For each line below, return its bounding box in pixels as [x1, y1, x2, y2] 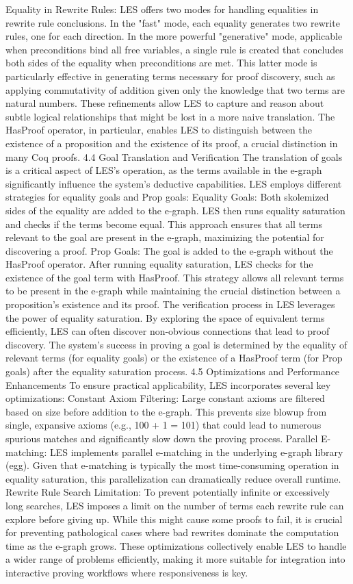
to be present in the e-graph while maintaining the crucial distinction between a [5, 283, 341, 298]
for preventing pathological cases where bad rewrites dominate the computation [5, 525, 339, 539]
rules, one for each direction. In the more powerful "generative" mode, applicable [5, 29, 343, 43]
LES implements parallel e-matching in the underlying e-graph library [49, 444, 343, 459]
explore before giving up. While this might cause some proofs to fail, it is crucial [5, 511, 343, 526]
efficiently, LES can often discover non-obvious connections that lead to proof [5, 324, 330, 338]
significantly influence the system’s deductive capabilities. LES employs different [5, 176, 342, 190]
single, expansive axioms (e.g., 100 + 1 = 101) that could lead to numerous [5, 418, 322, 432]
